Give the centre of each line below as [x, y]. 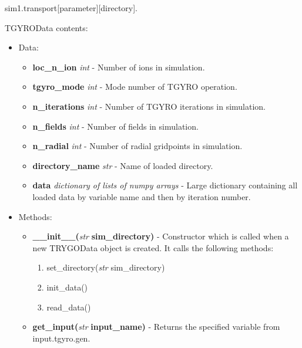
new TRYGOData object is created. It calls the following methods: [153, 247]
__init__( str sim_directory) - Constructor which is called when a [161, 236]
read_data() [69, 307]
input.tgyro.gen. [61, 338]
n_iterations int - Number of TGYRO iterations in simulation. [149, 106]
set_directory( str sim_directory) [106, 267]
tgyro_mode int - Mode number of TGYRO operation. [135, 87]
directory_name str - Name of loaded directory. [123, 165]
